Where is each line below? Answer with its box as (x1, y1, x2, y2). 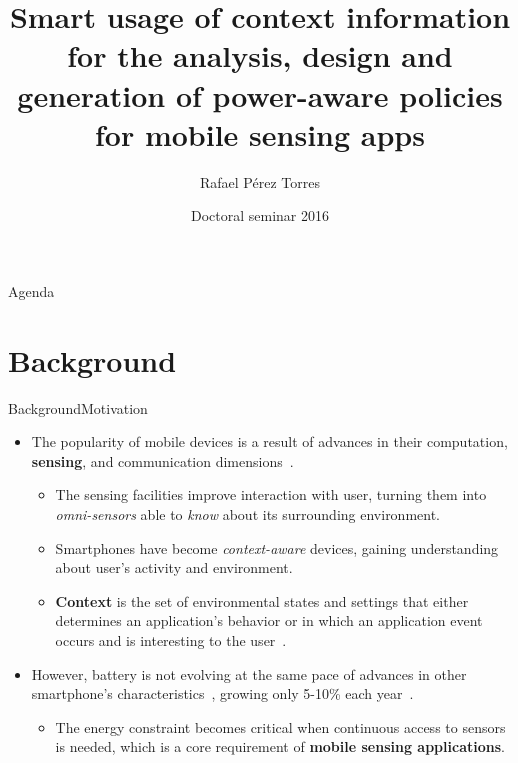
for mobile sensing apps (95, 113, 425, 154)
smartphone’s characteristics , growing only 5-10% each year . (31, 683, 414, 704)
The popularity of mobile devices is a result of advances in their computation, (31, 431, 508, 452)
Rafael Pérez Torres (200, 171, 320, 192)
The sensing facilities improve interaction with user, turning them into (55, 484, 487, 505)
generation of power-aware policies (17, 74, 503, 115)
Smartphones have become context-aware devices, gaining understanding (55, 537, 499, 558)
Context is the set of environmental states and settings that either (55, 590, 469, 611)
